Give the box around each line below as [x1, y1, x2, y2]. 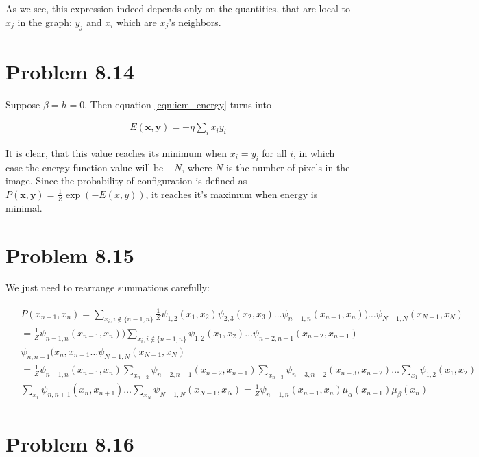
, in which [293, 145, 335, 160]
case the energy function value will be [5, 160, 164, 174]
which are [116, 14, 157, 29]
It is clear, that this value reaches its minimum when [5, 145, 228, 160]
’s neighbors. [169, 14, 221, 29]
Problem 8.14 [5, 57, 134, 85]
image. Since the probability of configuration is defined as [5, 173, 247, 188]
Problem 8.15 [5, 240, 134, 269]
